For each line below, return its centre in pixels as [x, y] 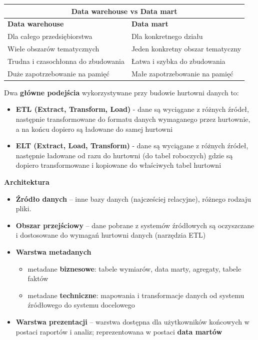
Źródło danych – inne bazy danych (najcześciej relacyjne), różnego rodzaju [133, 198]
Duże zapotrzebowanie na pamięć [58, 73]
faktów [38, 278]
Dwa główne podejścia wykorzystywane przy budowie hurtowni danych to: [121, 92]
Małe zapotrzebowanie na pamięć [182, 73]
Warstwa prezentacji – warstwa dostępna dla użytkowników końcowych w [132, 321]
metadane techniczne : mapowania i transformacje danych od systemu [136, 295]
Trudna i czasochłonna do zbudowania [66, 61]
